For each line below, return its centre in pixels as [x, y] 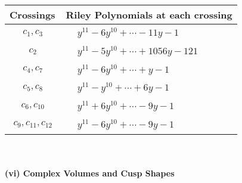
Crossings [32, 15]
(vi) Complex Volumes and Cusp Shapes [90, 173]
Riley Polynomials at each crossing [149, 15]
